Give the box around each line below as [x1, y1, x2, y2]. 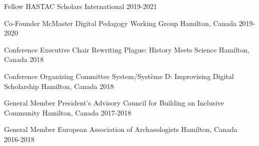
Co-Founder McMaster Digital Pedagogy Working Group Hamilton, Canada [4, 17, 236, 28]
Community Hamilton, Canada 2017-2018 [4, 107, 131, 117]
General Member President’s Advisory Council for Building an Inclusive [4, 97, 224, 108]
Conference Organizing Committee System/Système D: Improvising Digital [4, 70, 234, 81]
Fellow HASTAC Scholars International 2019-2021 [4, 1, 157, 11]
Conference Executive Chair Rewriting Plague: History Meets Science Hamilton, [4, 44, 249, 54]
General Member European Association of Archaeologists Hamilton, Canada [4, 124, 237, 134]
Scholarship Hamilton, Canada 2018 [4, 80, 114, 91]
